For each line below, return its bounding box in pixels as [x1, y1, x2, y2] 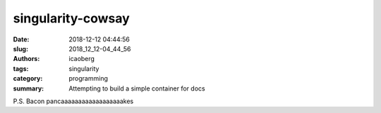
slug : [13, 44, 28, 53]
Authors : [13, 55, 40, 63]
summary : [13, 84, 44, 93]
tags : [13, 64, 29, 73]
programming [68, 74, 109, 83]
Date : [13, 35, 30, 44]
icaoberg [68, 55, 95, 63]
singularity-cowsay [13, 11, 130, 26]
